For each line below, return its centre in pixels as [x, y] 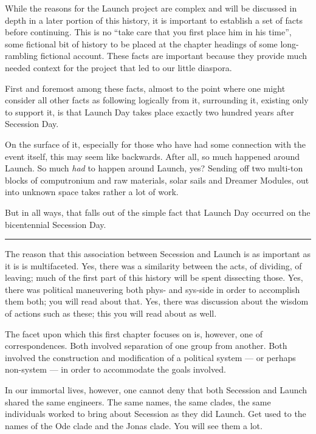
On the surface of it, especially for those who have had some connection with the [156, 144]
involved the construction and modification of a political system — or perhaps [150, 357]
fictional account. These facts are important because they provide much [173, 56]
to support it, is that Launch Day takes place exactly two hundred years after [149, 112]
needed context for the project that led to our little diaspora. [118, 67]
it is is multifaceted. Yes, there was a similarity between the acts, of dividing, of [153, 265]
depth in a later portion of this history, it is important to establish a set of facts [154, 20]
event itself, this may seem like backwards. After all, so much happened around [153, 156]
